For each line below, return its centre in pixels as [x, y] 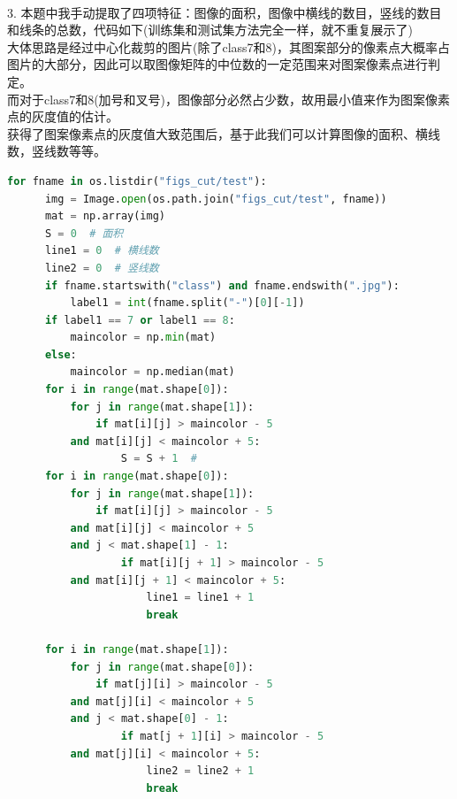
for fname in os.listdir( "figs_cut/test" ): [137, 181]
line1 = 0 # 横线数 [102, 251]
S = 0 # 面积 [84, 233]
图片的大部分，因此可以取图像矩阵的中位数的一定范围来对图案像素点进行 [217, 64]
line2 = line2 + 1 [200, 771]
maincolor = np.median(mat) [152, 372]
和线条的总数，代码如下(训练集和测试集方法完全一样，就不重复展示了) [210, 30]
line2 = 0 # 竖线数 [102, 268]
